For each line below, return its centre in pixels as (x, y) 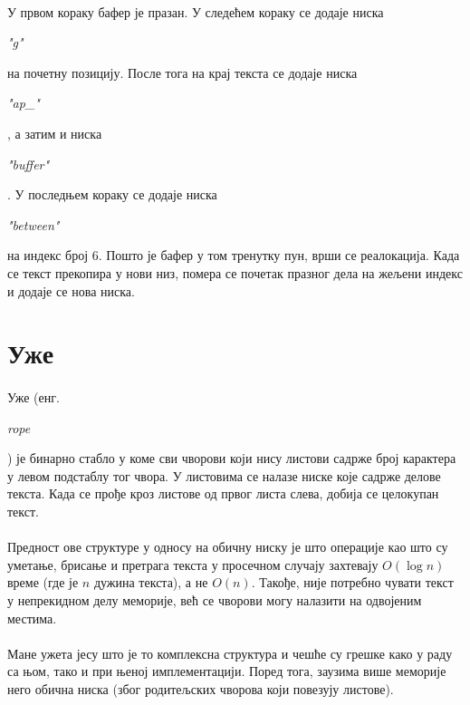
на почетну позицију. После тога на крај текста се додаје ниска (182, 72)
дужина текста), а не (151, 582)
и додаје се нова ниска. (71, 290)
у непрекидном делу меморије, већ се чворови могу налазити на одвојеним (215, 600)
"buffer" (29, 164)
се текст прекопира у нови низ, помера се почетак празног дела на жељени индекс (235, 272)
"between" (34, 224)
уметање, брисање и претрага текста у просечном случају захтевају (193, 564)
